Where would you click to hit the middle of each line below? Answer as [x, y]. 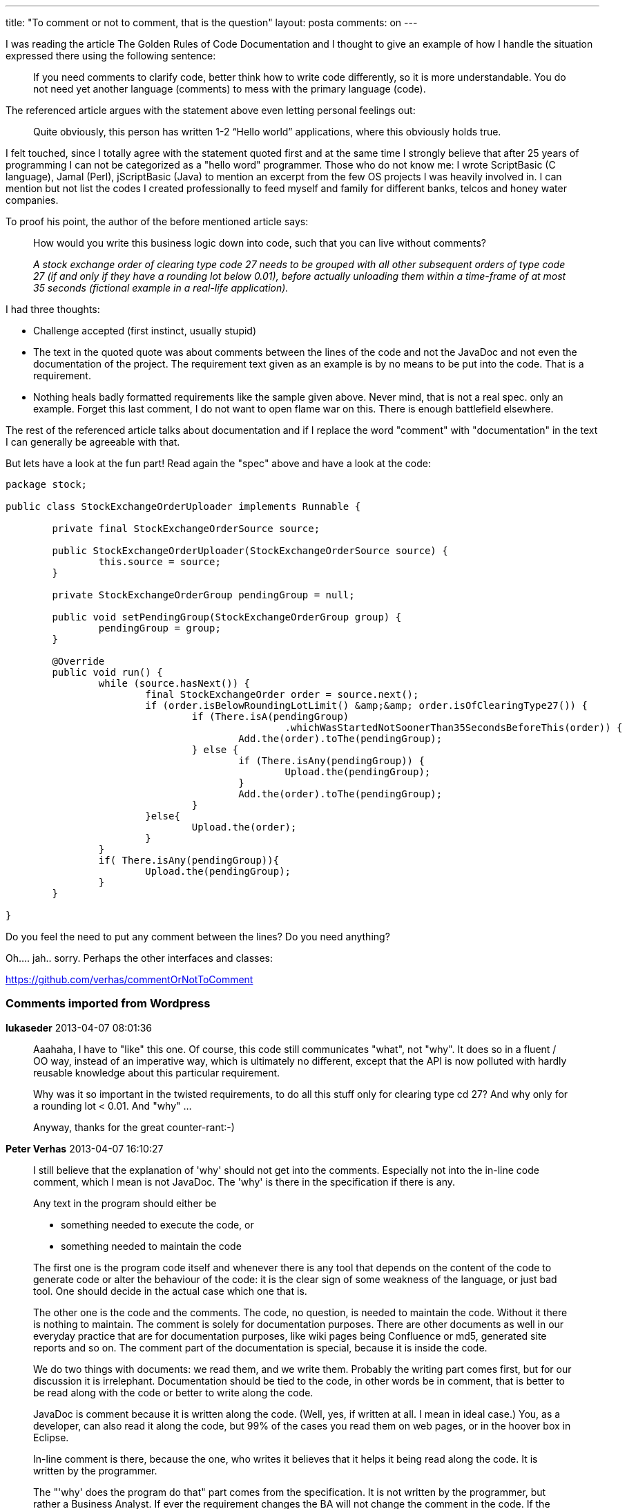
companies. [32, 200]
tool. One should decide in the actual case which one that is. [170, 1291]
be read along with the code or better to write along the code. [173, 1392]
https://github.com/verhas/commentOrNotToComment [129, 979]
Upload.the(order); [244, 827]
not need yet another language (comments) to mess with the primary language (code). [230, 89]
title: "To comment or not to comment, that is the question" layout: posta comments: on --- [212, 22]
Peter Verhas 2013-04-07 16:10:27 [85, 1148]
